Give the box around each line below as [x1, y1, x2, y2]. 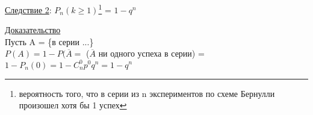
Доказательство [5, 23, 61, 36]
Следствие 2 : [5, 3, 52, 16]
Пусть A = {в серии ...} [5, 35, 94, 48]
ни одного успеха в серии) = [98, 47, 205, 60]
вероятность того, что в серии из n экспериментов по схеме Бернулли [19, 87, 275, 99]
